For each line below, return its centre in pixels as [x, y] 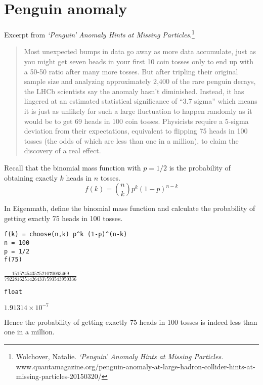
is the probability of [200, 167]
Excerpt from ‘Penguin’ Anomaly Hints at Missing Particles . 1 [99, 34]
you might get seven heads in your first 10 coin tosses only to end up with [139, 61]
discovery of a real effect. [62, 151]
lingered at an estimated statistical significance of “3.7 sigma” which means [141, 101]
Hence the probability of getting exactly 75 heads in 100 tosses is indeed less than [131, 322]
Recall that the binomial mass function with [73, 167]
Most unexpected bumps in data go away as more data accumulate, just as [140, 51]
